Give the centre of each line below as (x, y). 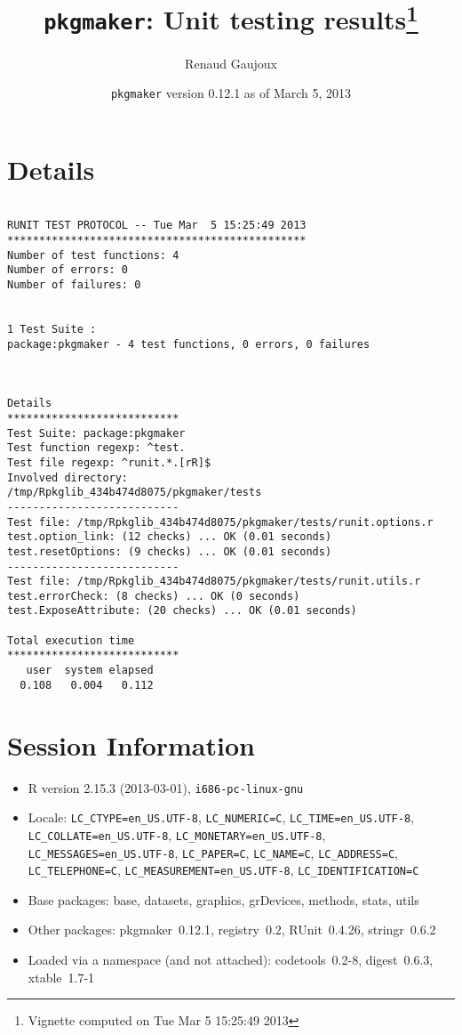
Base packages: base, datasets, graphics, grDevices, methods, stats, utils (223, 899)
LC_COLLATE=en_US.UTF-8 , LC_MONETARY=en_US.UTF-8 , (177, 834)
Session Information (131, 744)
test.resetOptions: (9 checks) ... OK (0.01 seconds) (170, 551)
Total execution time (71, 640)
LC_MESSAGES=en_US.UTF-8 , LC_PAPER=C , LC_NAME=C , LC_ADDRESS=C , (213, 852)
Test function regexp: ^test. (96, 448)
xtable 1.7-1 (61, 977)
